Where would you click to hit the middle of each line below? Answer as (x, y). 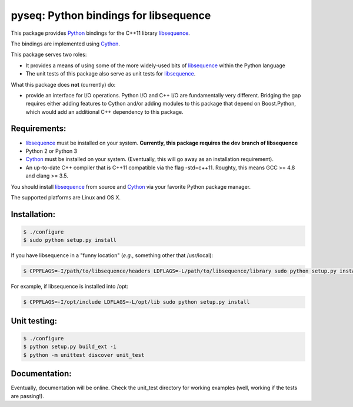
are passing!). (27, 396)
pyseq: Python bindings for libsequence (111, 15)
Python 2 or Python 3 (51, 151)
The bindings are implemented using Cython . (66, 44)
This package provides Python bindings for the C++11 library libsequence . (101, 33)
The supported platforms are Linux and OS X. (66, 197)
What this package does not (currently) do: (63, 84)
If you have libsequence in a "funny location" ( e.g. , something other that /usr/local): (112, 255)
